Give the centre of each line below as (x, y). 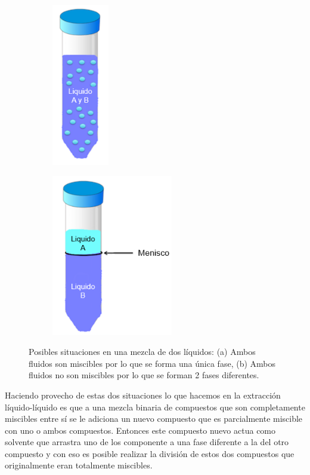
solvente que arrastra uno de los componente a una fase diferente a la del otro (147, 442)
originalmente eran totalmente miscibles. (79, 465)
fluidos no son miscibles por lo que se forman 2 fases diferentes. (144, 375)
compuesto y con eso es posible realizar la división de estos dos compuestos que (150, 453)
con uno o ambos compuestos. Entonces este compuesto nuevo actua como (140, 430)
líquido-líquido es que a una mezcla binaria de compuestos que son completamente (155, 407)
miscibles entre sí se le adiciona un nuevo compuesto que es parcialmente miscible (154, 419)
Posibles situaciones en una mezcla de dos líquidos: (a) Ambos (142, 352)
